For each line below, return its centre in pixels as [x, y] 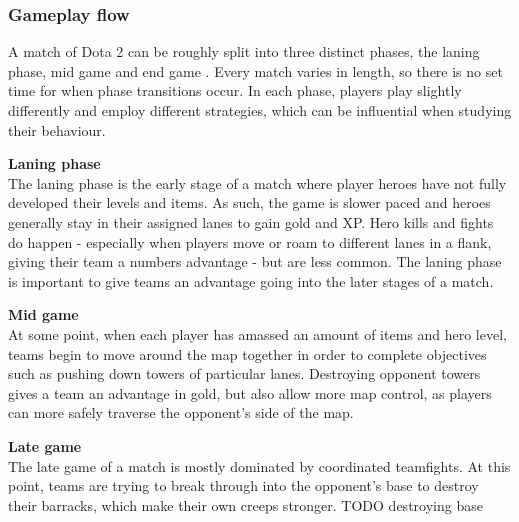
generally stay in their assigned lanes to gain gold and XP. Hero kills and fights [251, 221]
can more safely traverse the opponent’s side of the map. [181, 412]
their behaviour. [57, 129]
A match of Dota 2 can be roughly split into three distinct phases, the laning [244, 51]
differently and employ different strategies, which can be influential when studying [260, 110]
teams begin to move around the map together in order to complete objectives [247, 353]
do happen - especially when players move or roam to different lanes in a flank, [250, 241]
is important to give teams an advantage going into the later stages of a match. [251, 280]
